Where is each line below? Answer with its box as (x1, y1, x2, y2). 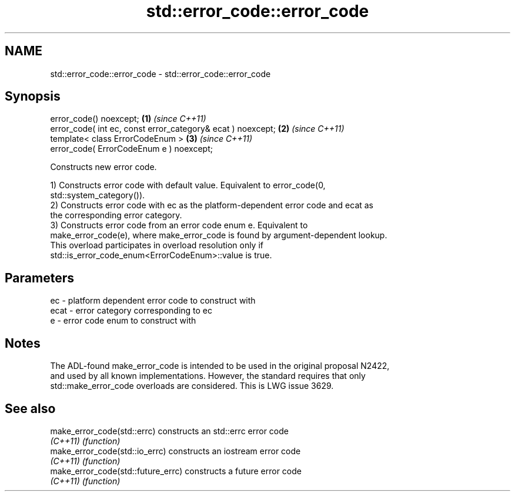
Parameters (5, 270, 74, 285)
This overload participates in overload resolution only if (50, 240, 263, 251)
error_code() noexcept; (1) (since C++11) (50, 114, 206, 124)
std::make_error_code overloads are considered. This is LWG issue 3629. (50, 381, 334, 391)
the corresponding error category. (50, 210, 182, 221)
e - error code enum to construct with (50, 315, 196, 326)
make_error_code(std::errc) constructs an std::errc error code (50, 425, 289, 436)
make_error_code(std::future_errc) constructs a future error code (50, 465, 302, 476)
